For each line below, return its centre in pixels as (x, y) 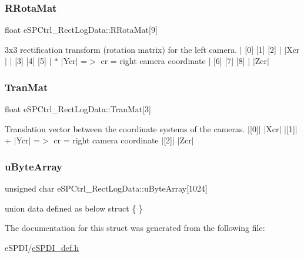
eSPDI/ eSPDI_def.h (42, 247)
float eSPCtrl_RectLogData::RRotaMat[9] (81, 30)
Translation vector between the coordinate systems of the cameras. (125, 128)
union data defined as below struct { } (74, 208)
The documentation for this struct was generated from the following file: (135, 228)
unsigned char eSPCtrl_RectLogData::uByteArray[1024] (106, 188)
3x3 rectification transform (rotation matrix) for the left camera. (121, 49)
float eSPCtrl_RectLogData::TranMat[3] (78, 109)
